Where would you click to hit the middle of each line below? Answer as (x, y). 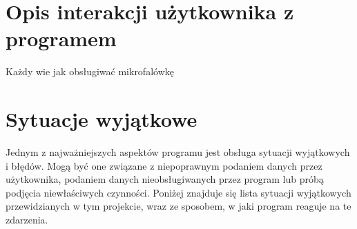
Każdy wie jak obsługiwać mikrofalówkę (90, 71)
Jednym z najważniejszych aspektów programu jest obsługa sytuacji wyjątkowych (178, 152)
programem (61, 38)
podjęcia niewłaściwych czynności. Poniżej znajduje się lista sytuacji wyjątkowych (178, 192)
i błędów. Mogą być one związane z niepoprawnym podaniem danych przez (164, 165)
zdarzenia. (27, 219)
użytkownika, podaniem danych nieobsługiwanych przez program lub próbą (165, 179)
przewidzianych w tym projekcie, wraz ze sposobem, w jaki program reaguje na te (178, 206)
